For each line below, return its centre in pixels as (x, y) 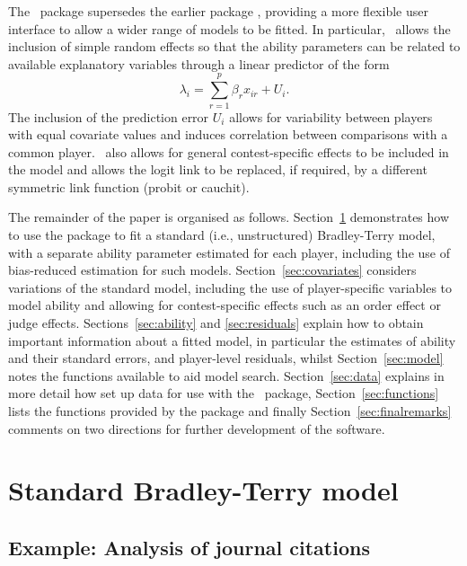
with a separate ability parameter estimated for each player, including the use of (229, 252)
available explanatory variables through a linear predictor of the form (199, 63)
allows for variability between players (331, 116)
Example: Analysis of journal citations (189, 547)
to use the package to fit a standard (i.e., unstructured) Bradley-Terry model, (222, 235)
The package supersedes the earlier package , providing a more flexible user (218, 11)
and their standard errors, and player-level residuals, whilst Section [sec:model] (226, 358)
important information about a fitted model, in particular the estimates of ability (232, 340)
